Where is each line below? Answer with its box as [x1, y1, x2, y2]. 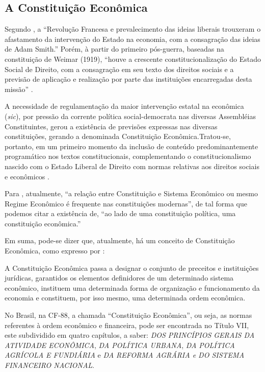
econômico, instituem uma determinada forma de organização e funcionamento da [5, 282, 260, 293]
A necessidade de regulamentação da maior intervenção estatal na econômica [5, 101, 244, 111]
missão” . [5, 83, 33, 94]
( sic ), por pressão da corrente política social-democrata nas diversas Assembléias [5, 110, 256, 121]
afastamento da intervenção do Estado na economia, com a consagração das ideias [5, 33, 260, 44]
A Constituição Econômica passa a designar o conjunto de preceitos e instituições [5, 262, 259, 273]
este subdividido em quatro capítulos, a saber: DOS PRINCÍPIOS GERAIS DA [5, 330, 255, 340]
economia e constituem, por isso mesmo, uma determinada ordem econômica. [5, 292, 246, 303]
